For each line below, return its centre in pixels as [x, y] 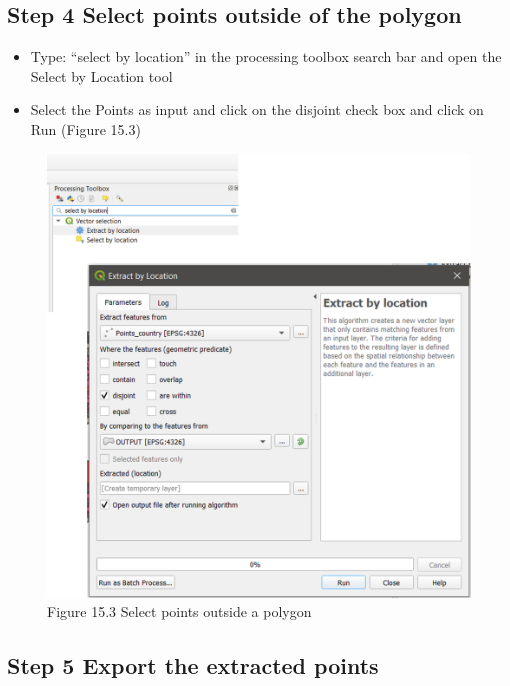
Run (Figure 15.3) [85, 128]
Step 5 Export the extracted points [193, 665]
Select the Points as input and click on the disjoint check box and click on [257, 109]
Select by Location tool [101, 75]
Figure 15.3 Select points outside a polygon [179, 611]
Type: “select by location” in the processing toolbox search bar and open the [266, 56]
